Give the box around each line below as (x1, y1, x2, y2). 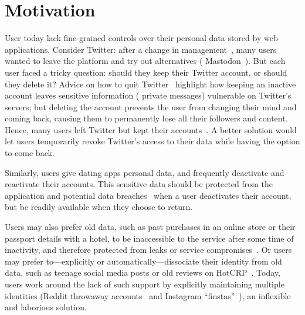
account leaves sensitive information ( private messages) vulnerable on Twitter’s (5, 89, 292, 101)
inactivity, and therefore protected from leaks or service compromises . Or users (5, 243, 292, 256)
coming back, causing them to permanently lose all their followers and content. (5, 112, 288, 124)
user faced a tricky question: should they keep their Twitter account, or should (5, 66, 287, 78)
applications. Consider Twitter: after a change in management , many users (5, 43, 277, 55)
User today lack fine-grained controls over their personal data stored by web (5, 32, 278, 44)
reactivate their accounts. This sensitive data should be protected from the (5, 178, 273, 190)
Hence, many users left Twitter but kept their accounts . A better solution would (5, 123, 297, 136)
